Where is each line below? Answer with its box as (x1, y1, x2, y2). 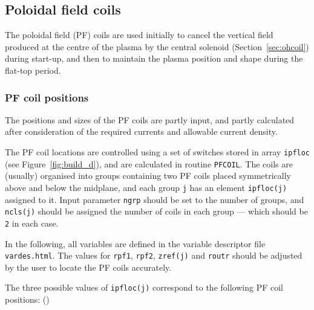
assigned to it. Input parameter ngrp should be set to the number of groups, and (5, 193, 304, 205)
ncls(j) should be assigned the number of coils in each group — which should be (5, 205, 308, 218)
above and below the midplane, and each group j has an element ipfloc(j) (5, 181, 287, 193)
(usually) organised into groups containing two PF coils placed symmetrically (5, 169, 292, 182)
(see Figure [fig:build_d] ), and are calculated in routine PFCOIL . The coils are (5, 157, 293, 170)
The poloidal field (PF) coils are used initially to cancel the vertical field (5, 28, 273, 41)
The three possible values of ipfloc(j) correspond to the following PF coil (5, 281, 283, 294)
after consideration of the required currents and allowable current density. (5, 125, 278, 138)
